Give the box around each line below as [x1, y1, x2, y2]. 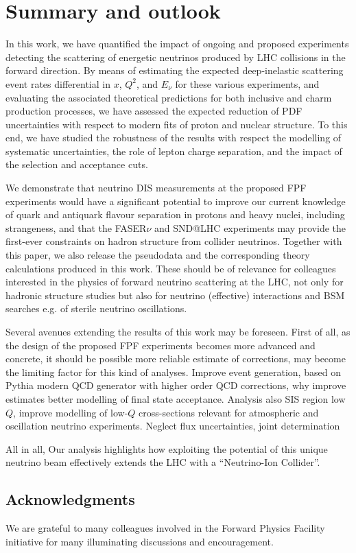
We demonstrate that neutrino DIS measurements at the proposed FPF [5, 180, 307, 195]
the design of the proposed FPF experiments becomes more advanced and [5, 338, 316, 352]
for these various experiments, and [175, 76, 320, 91]
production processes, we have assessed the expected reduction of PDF [5, 104, 302, 118]
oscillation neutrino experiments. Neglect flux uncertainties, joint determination [5, 419, 340, 433]
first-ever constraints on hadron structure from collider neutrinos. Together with [5, 234, 342, 248]
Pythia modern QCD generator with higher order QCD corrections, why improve [5, 378, 346, 392]
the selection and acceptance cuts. [5, 157, 148, 172]
